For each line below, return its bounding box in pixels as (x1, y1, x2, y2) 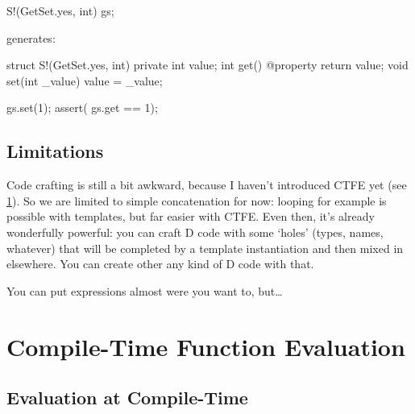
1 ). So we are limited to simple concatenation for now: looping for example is (6, 192, 387, 209)
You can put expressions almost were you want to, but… (6, 282, 283, 299)
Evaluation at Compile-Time (6, 385, 248, 410)
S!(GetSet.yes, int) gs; (6, 2, 114, 19)
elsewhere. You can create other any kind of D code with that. (6, 255, 314, 272)
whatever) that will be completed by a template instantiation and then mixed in (6, 239, 404, 256)
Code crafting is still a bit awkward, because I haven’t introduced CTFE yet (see (6, 176, 407, 193)
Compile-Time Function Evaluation (6, 329, 405, 362)
